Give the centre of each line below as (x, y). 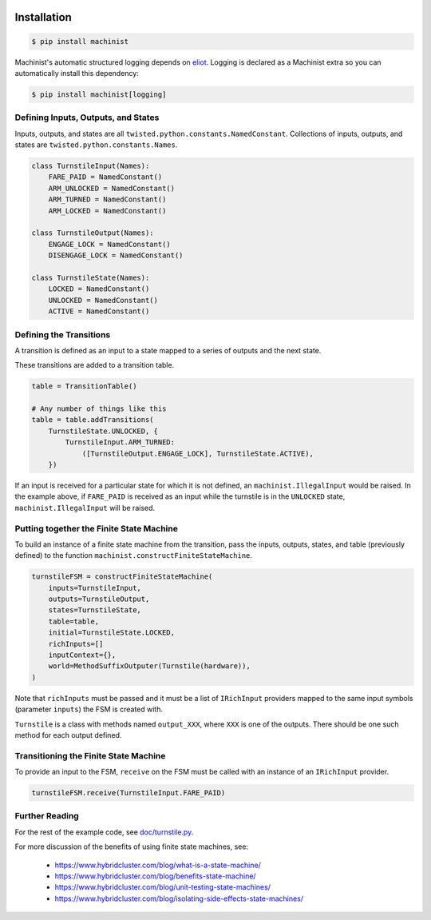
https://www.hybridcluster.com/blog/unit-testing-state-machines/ (163, 887)
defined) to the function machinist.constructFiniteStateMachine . (134, 556)
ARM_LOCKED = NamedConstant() (107, 211)
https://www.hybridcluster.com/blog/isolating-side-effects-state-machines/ (179, 898)
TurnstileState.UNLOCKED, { (103, 431)
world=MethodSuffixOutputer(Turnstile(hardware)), (149, 666)
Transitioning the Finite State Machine (90, 755)
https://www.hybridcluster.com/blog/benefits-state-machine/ (155, 876)
